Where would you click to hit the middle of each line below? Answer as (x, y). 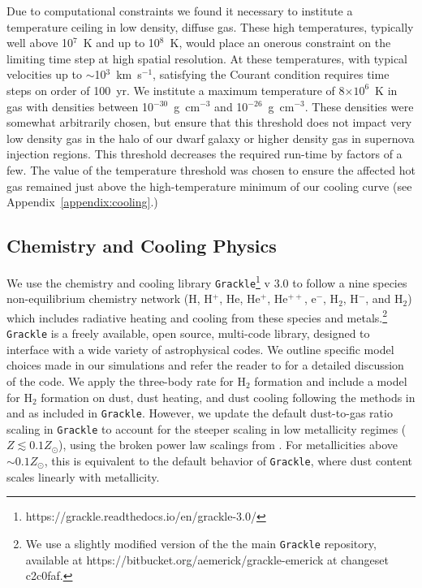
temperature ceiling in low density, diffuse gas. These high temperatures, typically (210, 26)
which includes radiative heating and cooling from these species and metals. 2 (197, 316)
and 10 (231, 106)
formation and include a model (331, 380)
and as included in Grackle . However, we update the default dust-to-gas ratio (200, 413)
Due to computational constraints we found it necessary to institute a (180, 11)
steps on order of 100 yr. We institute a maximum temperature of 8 (176, 90)
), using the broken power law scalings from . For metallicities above (228, 445)
